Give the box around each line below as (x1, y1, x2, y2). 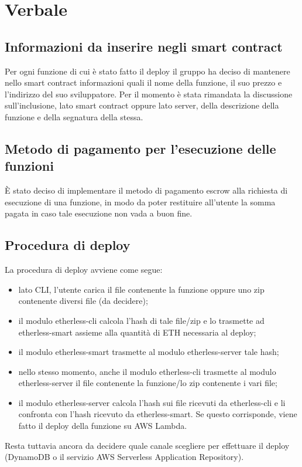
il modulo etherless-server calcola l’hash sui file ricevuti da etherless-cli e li (18, 396, 286, 408)
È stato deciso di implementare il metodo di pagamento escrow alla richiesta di (5, 184, 288, 197)
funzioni (5, 157, 54, 175)
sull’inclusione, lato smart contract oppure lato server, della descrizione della (5, 99, 279, 111)
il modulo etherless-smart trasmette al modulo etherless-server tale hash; (18, 346, 279, 358)
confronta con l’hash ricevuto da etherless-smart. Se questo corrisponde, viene (18, 408, 297, 420)
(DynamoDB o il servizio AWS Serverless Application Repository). (5, 451, 244, 463)
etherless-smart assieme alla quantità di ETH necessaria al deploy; (18, 326, 256, 338)
